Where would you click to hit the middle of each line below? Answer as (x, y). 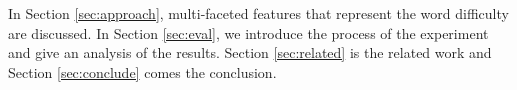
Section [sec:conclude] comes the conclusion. (142, 71)
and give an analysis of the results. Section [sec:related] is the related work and (250, 52)
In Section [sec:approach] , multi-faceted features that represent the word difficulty (258, 13)
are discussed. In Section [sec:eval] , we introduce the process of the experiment (248, 32)
